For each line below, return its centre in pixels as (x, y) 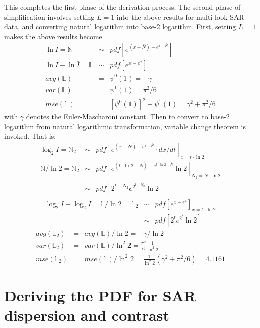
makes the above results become (53, 36)
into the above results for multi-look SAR (180, 16)
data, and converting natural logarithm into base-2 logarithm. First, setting (120, 26)
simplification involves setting (49, 16)
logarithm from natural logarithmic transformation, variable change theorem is (125, 126)
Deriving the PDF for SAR (100, 295)
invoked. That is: (30, 136)
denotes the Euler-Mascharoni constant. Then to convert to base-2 (128, 116)
